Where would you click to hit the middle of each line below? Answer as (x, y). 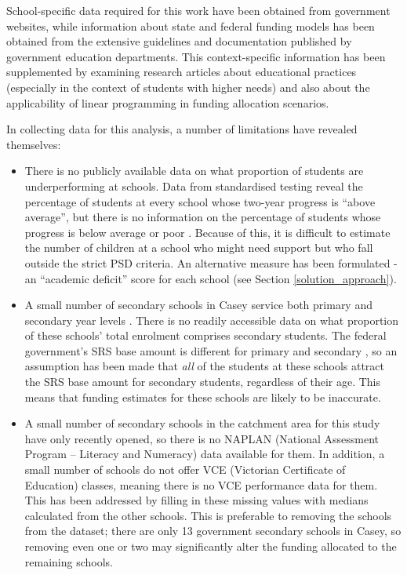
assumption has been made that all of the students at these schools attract (204, 366)
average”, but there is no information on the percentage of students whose (203, 217)
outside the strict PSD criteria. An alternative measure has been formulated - (211, 262)
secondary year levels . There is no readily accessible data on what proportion (212, 320)
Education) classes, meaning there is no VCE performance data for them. (201, 484)
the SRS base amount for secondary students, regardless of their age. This (202, 382)
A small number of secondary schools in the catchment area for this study (202, 423)
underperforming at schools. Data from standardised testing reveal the (194, 186)
